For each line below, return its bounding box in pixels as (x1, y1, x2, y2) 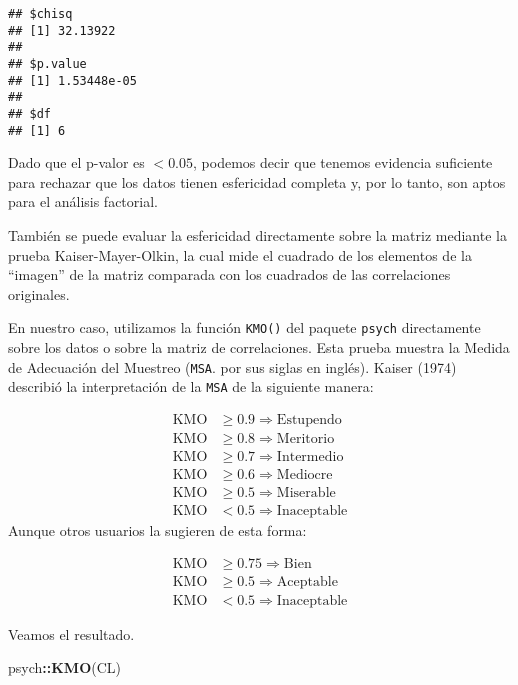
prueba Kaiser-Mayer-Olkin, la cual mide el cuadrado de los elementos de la (8, 244, 472, 265)
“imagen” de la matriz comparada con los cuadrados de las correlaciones (8, 264, 451, 285)
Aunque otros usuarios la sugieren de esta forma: (8, 520, 307, 541)
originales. (8, 283, 70, 304)
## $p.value (8, 56, 87, 71)
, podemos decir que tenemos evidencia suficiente (193, 152, 493, 173)
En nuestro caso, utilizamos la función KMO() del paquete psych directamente (8, 317, 481, 338)
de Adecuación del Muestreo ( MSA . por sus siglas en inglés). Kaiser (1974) (8, 356, 457, 377)
